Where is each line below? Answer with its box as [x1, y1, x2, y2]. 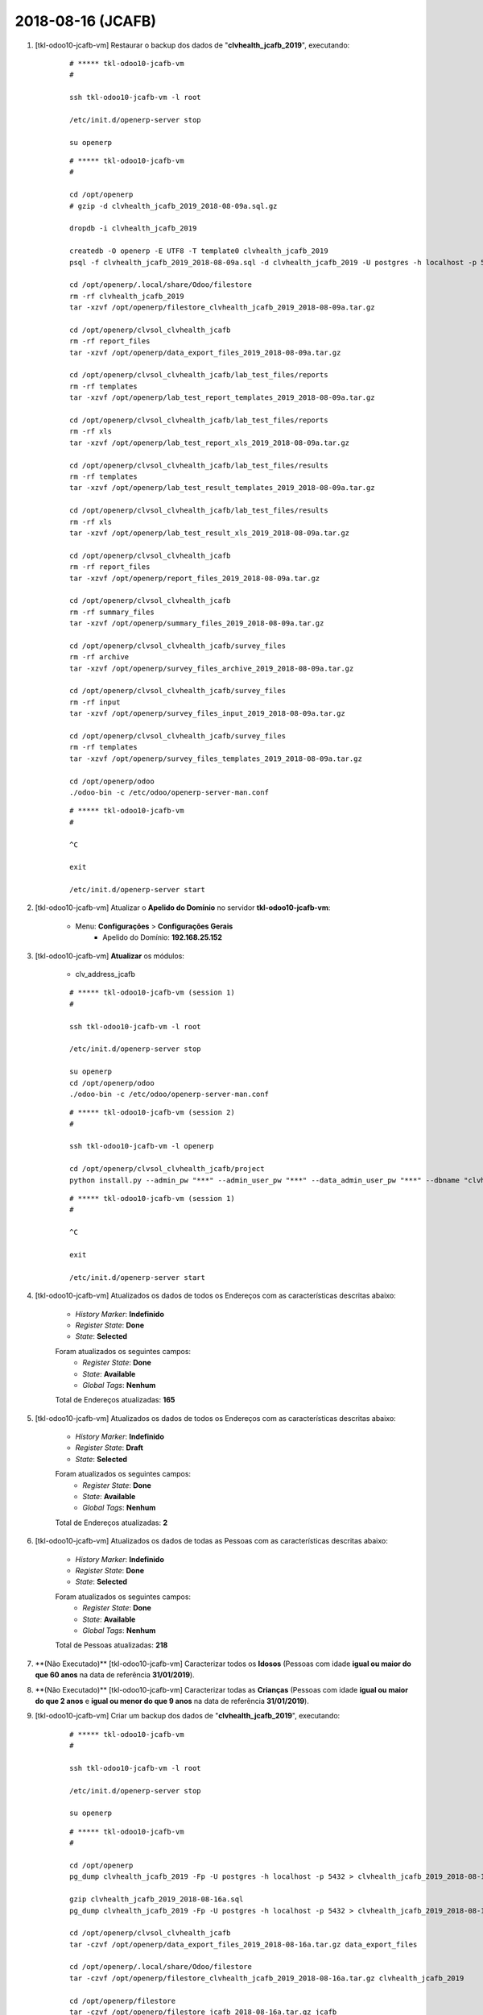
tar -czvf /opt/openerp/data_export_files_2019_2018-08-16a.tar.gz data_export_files [69, 1939, 418, 1949]
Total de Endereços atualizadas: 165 [55, 1395, 175, 1405]
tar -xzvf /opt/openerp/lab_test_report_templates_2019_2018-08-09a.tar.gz [69, 393, 375, 402]
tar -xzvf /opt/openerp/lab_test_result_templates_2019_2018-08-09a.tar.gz [69, 484, 375, 492]
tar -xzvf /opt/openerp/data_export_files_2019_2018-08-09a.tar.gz [69, 347, 341, 357]
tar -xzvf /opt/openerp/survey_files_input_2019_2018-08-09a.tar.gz [69, 709, 345, 718]
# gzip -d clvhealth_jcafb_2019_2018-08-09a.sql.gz [69, 201, 278, 210]
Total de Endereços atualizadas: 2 [55, 1518, 168, 1527]
